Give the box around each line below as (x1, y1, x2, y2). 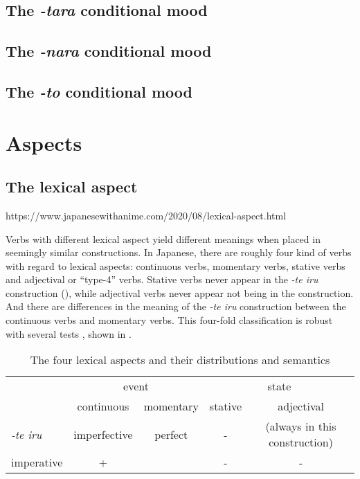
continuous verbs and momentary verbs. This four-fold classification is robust (6, 313, 333, 327)
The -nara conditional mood (6, 40, 212, 62)
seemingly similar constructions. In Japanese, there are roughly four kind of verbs (6, 245, 352, 260)
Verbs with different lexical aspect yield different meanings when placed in (6, 231, 321, 246)
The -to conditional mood (6, 80, 193, 102)
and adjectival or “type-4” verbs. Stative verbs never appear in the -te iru (6, 272, 318, 287)
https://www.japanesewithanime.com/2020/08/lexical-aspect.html (6, 208, 287, 222)
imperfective (73, 426, 133, 442)
